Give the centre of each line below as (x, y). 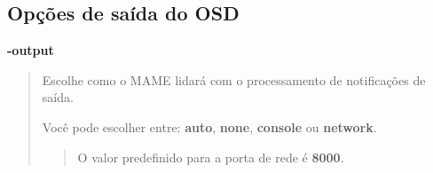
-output (31, 50)
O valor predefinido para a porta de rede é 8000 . (211, 157)
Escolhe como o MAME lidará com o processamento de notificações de (234, 79)
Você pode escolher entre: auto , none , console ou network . (209, 126)
